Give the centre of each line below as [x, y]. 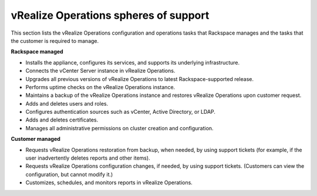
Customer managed [36, 139]
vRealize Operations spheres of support [110, 15]
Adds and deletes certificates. [62, 120]
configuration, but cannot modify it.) [69, 174]
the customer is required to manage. [55, 40]
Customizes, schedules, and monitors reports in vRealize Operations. [109, 183]
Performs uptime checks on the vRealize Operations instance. [100, 87]
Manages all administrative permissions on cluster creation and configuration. [119, 128]
